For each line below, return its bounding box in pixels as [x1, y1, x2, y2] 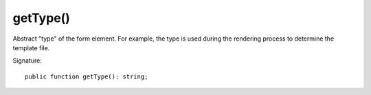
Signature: [12, 56, 43, 65]
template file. [12, 43, 50, 52]
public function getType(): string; [25, 72, 148, 81]
